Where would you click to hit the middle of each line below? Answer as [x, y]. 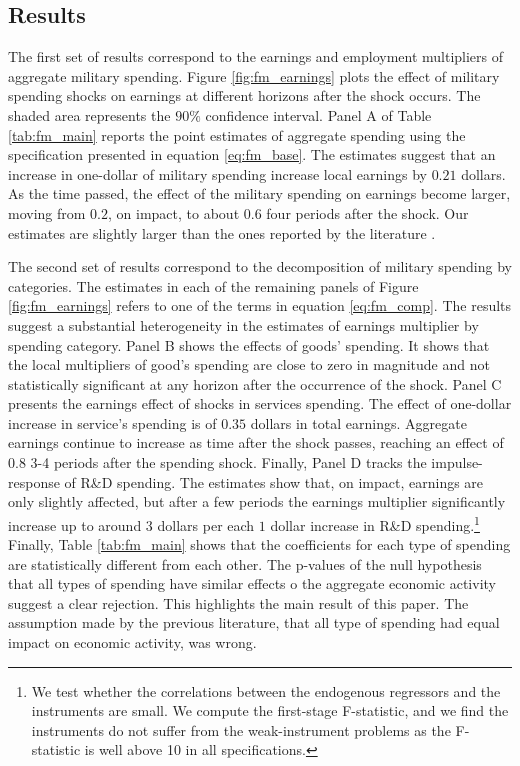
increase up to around [75, 524]
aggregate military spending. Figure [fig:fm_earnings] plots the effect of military [254, 75]
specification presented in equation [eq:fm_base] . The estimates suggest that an [252, 154]
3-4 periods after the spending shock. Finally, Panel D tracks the [228, 462]
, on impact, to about [174, 212]
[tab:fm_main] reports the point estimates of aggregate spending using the [237, 134]
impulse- [457, 462]
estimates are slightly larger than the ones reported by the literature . [222, 232]
